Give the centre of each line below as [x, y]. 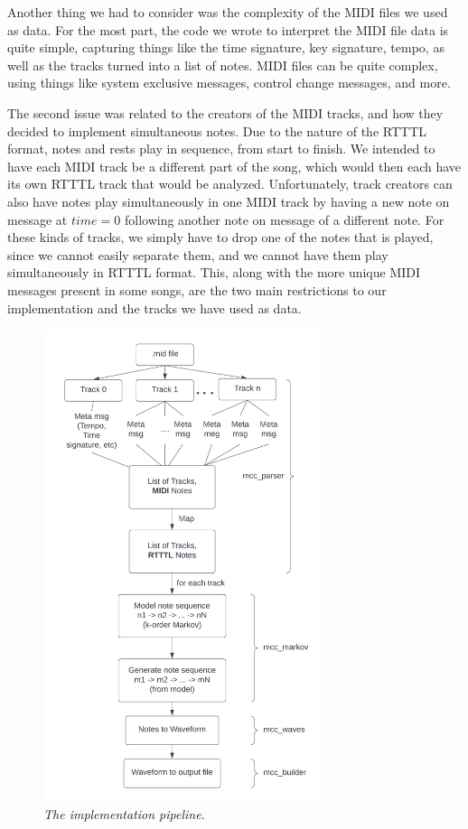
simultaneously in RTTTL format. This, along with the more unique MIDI [214, 272]
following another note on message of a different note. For [284, 219]
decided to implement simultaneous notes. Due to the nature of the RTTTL [217, 130]
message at [37, 219]
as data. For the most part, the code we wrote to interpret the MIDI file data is [228, 29]
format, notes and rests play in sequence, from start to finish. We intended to [221, 149]
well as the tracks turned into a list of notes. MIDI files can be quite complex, [223, 65]
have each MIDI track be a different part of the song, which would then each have [234, 166]
